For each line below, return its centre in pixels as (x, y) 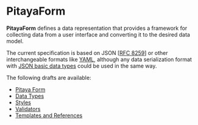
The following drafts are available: (49, 77)
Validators (28, 109)
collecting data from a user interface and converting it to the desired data (98, 34)
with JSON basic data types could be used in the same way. (82, 66)
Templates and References (49, 115)
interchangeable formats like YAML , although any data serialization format (99, 59)
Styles (23, 102)
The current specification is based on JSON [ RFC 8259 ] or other (87, 52)
